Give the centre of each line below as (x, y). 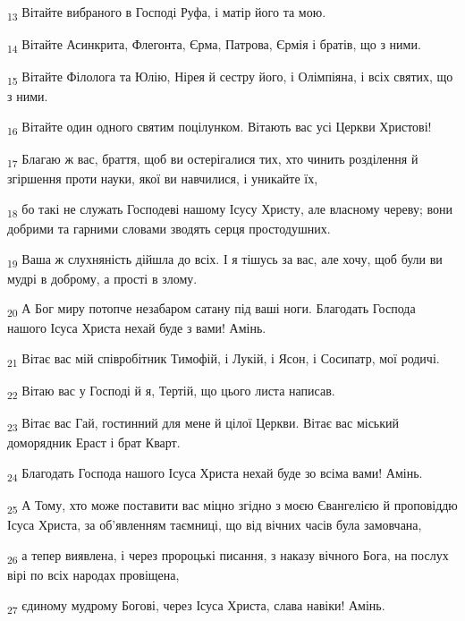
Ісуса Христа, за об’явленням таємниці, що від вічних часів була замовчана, (215, 525)
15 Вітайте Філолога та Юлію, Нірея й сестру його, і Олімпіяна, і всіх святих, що (230, 78)
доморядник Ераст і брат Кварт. (94, 442)
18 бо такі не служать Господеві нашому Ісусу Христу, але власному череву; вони (230, 209)
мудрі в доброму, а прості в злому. (102, 278)
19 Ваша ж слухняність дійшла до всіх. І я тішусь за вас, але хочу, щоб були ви (225, 259)
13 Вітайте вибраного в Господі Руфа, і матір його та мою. (167, 13)
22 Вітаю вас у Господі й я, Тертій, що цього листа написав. (171, 391)
